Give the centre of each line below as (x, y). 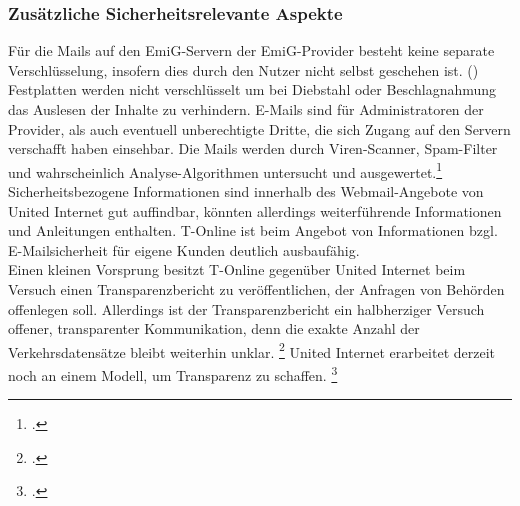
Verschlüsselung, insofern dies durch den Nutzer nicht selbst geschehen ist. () (243, 69)
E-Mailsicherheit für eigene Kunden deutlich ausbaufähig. (184, 249)
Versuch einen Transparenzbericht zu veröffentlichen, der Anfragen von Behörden (256, 289)
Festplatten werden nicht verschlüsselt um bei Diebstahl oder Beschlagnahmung (252, 89)
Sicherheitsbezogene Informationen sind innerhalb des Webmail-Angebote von (246, 191)
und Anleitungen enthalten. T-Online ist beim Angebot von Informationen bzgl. (253, 230)
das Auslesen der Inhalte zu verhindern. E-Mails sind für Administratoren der (246, 109)
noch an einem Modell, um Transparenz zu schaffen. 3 (173, 373)
